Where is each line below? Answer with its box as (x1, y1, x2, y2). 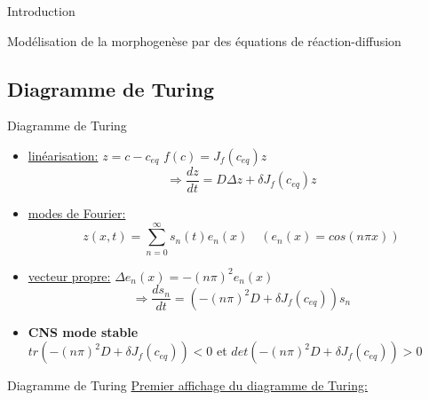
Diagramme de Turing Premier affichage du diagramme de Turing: (7, 376, 368, 395)
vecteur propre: (28, 266, 111, 285)
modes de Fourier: (28, 204, 126, 223)
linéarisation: (28, 145, 99, 164)
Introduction (7, 2, 75, 20)
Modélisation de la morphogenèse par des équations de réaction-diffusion (7, 31, 401, 50)
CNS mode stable (28, 322, 139, 341)
